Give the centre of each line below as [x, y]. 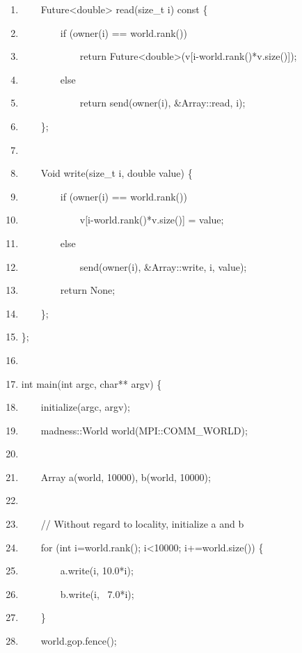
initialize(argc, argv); [85, 407]
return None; [88, 290]
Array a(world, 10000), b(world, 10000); [126, 477]
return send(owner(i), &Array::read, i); [162, 103]
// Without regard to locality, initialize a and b [142, 524]
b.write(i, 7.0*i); [97, 593]
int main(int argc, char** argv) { [92, 383]
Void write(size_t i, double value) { [117, 173]
